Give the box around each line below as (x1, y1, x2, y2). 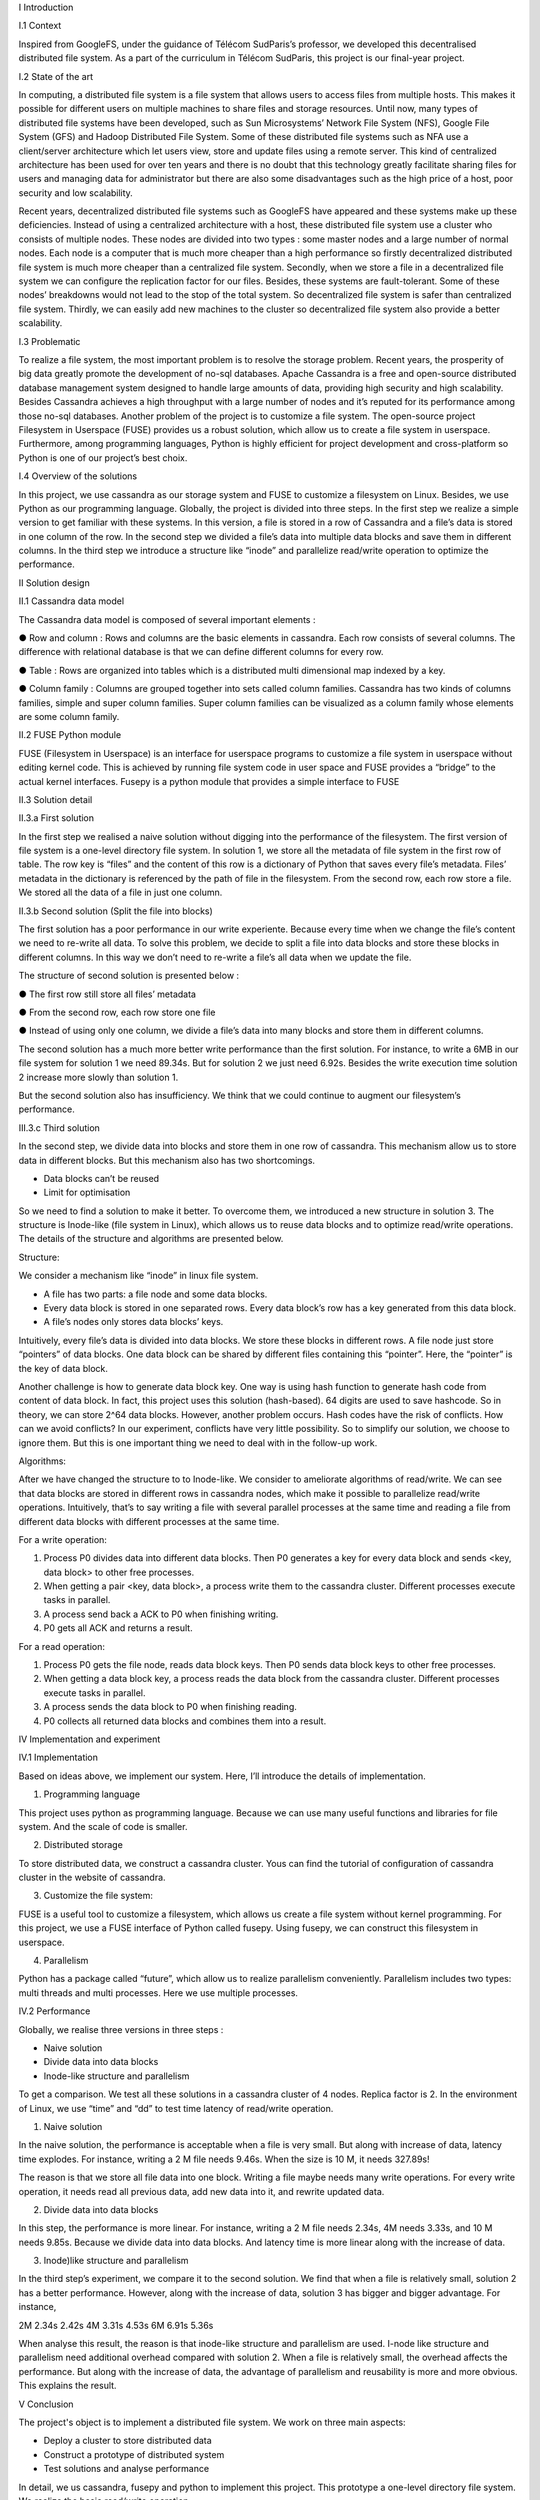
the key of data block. (18, 1362, 109, 1374)
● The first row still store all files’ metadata (18, 988, 197, 1000)
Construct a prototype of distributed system (43, 2448, 225, 2460)
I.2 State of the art (18, 70, 94, 82)
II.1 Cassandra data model (18, 595, 125, 607)
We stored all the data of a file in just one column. (18, 886, 223, 899)
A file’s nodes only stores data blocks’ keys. (43, 1316, 224, 1328)
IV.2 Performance (18, 2005, 91, 2017)
